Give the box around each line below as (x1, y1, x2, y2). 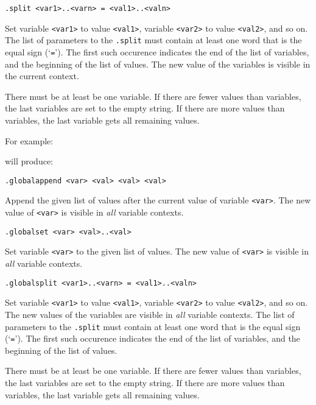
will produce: (5, 155, 54, 167)
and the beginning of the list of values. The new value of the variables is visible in (5, 57, 311, 70)
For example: (5, 134, 54, 147)
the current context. (5, 69, 79, 82)
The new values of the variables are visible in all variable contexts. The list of (5, 308, 295, 320)
